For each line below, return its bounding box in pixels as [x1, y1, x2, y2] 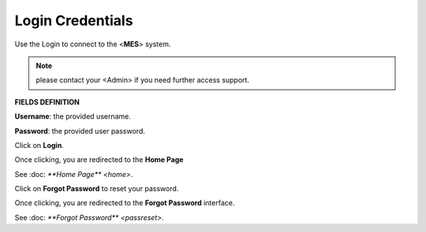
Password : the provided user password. [14, 126, 145, 135]
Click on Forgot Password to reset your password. [14, 184, 179, 193]
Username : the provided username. [14, 112, 132, 121]
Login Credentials [14, 12, 133, 29]
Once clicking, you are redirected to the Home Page [14, 155, 184, 164]
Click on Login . [14, 140, 65, 149]
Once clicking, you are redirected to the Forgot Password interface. [14, 198, 235, 208]
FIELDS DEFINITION [14, 97, 80, 106]
